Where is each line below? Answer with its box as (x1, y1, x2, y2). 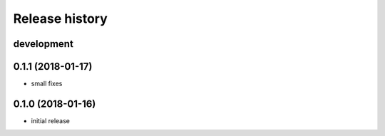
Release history (13, 11, 108, 26)
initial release (31, 116, 71, 125)
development (13, 38, 74, 50)
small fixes (31, 79, 63, 88)
